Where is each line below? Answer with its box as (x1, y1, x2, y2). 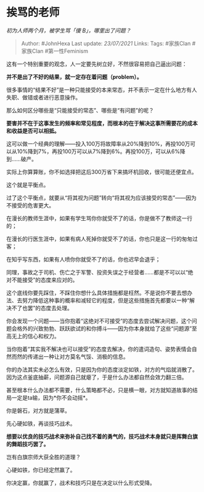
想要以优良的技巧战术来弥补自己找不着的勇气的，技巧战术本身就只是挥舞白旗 (6, 432, 198, 440)
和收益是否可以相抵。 (6, 127, 59, 134)
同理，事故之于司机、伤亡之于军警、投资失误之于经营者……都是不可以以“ (6, 268, 188, 275)
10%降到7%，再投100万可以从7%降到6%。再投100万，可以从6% (16, 147, 180, 155)
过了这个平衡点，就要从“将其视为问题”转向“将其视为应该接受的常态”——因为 (6, 194, 197, 201)
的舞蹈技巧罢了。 (6, 440, 49, 448)
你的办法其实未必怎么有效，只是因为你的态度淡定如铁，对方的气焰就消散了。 (6, 366, 198, 373)
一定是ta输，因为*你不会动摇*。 (11, 393, 91, 401)
